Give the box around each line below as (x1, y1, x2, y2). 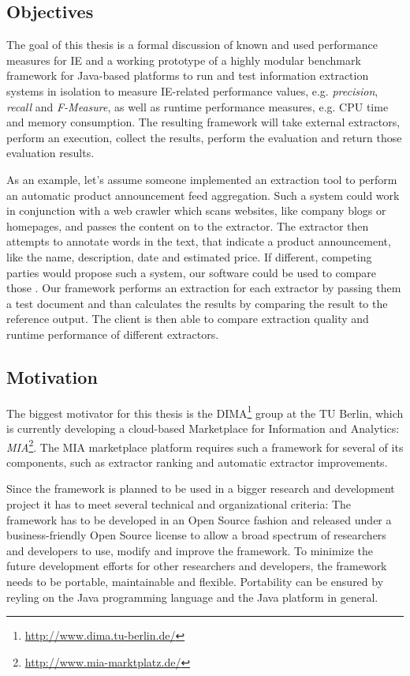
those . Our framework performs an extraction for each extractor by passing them (6, 280, 401, 296)
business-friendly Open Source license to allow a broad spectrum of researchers (6, 527, 386, 543)
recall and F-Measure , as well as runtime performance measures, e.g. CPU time (6, 98, 389, 115)
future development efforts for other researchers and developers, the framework (6, 558, 387, 574)
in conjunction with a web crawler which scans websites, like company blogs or (6, 202, 386, 219)
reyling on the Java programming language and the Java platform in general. (6, 588, 378, 605)
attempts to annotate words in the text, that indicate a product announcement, (6, 233, 391, 250)
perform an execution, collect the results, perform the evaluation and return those (6, 129, 402, 145)
